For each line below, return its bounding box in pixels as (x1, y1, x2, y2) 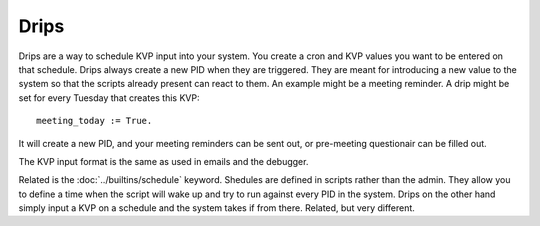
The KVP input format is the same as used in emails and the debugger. (18, 155, 309, 167)
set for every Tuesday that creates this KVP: (18, 91, 200, 104)
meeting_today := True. (36, 115, 153, 127)
